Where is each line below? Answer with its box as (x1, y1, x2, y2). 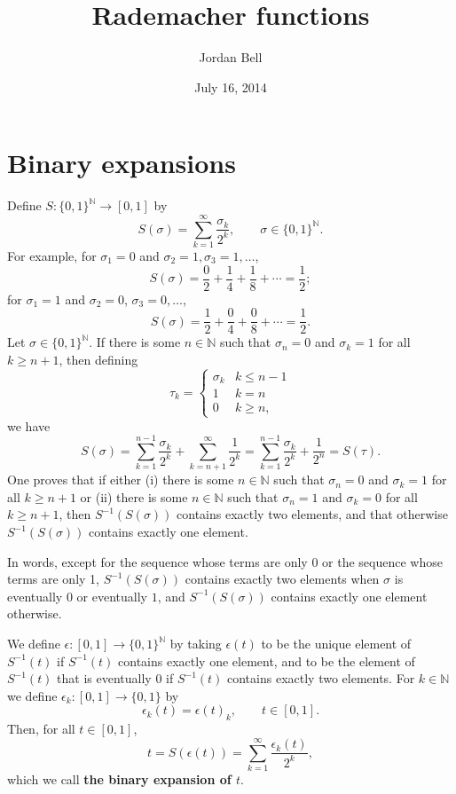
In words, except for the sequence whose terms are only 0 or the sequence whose (7, 552, 443, 570)
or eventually (76, 586, 147, 605)
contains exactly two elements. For (227, 669, 415, 688)
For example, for (7, 246, 97, 264)
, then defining (59, 350, 138, 368)
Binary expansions (7, 145, 236, 181)
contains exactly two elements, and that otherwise (177, 505, 448, 523)
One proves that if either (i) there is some (7, 470, 234, 489)
